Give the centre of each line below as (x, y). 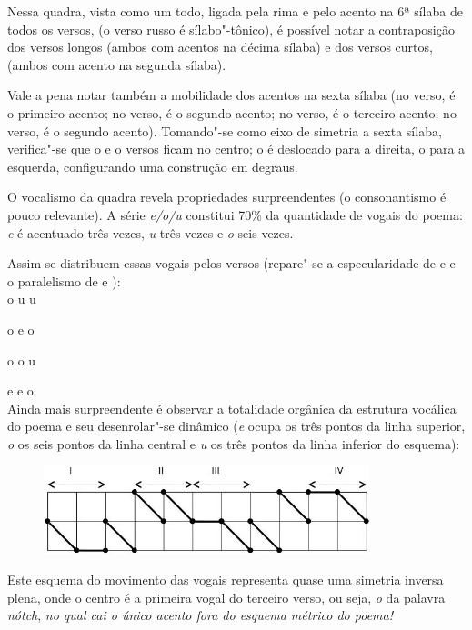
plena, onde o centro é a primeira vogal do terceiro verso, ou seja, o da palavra (226, 597)
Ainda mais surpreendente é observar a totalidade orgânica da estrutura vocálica (232, 408)
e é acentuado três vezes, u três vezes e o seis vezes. (151, 232)
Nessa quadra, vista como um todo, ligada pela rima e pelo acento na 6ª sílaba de (235, 11)
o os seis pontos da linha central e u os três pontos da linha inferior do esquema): (234, 443)
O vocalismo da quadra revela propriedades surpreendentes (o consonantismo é (227, 197)
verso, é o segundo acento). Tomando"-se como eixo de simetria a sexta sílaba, (225, 130)
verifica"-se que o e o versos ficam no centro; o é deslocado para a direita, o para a (236, 149)
